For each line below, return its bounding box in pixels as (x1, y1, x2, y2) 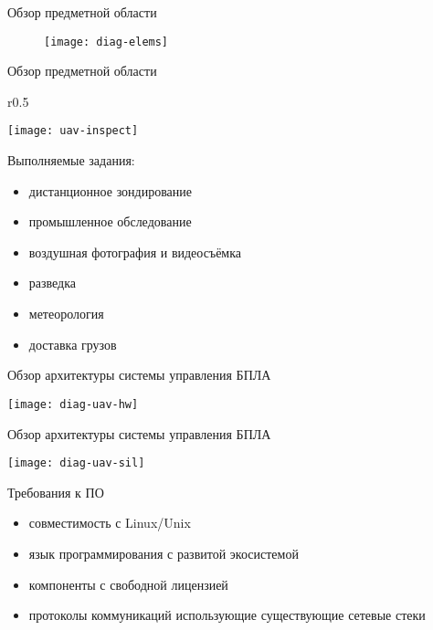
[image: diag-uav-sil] (7, 457, 145, 470)
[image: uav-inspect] (7, 124, 139, 138)
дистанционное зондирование (28, 181, 193, 200)
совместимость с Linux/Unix (28, 513, 191, 532)
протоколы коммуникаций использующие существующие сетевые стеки (28, 605, 426, 625)
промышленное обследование (28, 212, 192, 231)
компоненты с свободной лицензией (28, 574, 228, 593)
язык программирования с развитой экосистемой (28, 543, 299, 562)
